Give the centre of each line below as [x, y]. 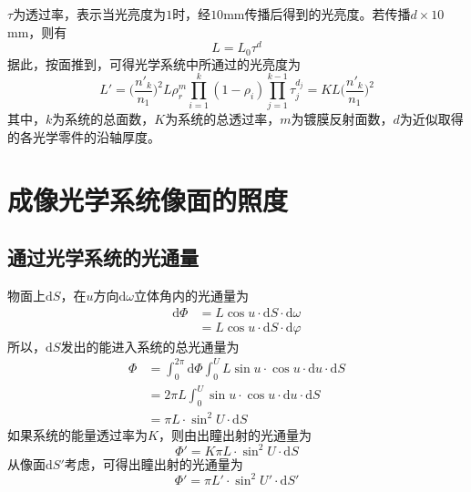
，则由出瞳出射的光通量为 [235, 434]
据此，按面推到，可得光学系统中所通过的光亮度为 [154, 63]
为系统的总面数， [103, 119]
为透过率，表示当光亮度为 [90, 14]
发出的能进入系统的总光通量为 [150, 346]
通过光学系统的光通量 [103, 257]
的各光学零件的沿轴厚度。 [84, 137]
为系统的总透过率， [223, 119]
